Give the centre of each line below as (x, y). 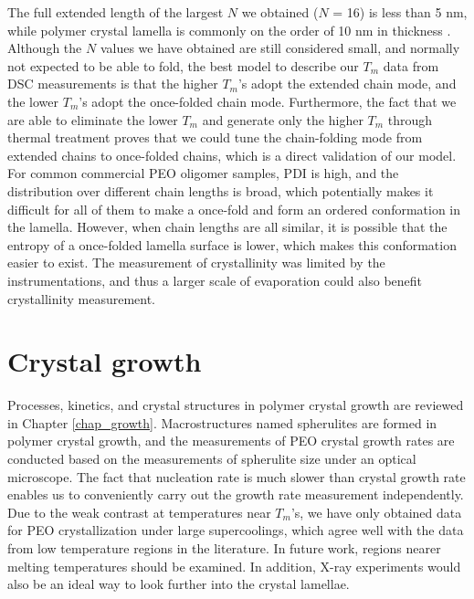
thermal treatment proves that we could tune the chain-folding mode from (215, 137)
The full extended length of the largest (116, 12)
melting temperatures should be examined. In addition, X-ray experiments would (234, 566)
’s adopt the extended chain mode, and (347, 84)
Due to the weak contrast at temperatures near (139, 512)
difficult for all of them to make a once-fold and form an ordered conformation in (234, 209)
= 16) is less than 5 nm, (400, 12)
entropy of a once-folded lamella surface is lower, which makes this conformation (232, 244)
